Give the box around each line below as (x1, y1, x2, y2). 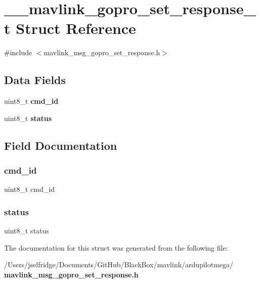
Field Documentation (4, 137, 117, 153)
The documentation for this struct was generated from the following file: (4, 242, 228, 253)
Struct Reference (16, 18, 136, 38)
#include (4, 47, 32, 58)
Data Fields (4, 72, 66, 88)
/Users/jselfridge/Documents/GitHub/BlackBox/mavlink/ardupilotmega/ (4, 259, 234, 270)
